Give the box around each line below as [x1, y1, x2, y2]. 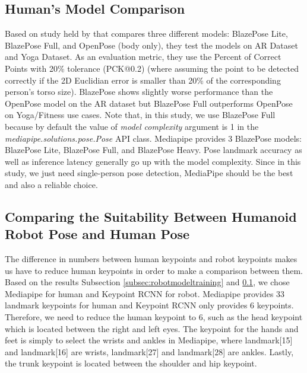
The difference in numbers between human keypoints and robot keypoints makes [5, 253, 297, 265]
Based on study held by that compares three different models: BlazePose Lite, [5, 27, 288, 40]
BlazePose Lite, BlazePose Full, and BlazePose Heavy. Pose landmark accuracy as [5, 144, 302, 156]
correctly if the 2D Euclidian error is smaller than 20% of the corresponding [5, 74, 281, 86]
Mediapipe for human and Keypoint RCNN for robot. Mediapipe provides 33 [5, 287, 285, 299]
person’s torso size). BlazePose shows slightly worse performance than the [5, 85, 273, 98]
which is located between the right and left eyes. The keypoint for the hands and [5, 322, 299, 334]
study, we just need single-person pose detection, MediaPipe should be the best [5, 167, 293, 179]
